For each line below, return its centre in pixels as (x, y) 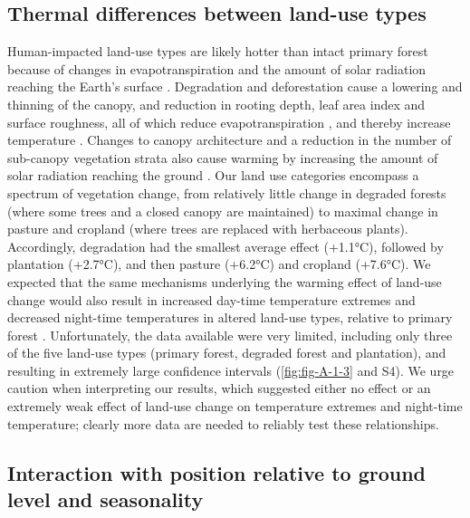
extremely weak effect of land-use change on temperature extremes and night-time (235, 406)
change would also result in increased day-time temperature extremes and (211, 299)
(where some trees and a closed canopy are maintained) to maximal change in (223, 211)
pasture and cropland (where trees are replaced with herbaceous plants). (208, 229)
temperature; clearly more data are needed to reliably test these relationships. (223, 423)
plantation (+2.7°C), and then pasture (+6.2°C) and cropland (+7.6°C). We (219, 264)
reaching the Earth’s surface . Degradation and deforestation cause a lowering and (235, 86)
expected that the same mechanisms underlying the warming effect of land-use (225, 281)
